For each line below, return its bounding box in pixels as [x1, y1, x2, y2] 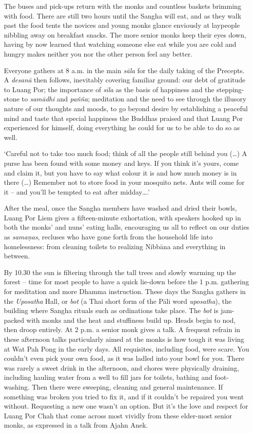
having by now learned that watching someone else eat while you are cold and [4, 39, 236, 49]
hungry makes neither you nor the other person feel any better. [4, 48, 193, 59]
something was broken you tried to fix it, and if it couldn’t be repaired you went [4, 391, 244, 401]
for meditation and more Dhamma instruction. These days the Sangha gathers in [4, 286, 246, 296]
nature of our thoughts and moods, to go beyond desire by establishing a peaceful [4, 103, 248, 113]
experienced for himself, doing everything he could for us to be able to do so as [4, 122, 240, 133]
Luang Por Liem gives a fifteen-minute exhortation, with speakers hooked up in [4, 212, 241, 222]
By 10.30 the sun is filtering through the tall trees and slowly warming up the [4, 267, 236, 277]
